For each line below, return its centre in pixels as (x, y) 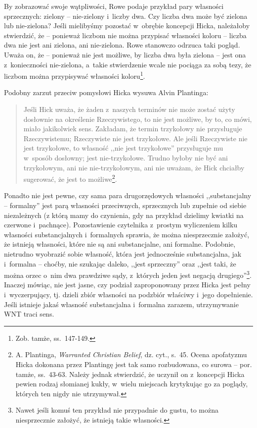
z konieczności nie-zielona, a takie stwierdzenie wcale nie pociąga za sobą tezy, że (128, 64)
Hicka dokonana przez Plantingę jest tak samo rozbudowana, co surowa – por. (134, 364)
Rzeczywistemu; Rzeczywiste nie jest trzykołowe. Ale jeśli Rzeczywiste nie (135, 138)
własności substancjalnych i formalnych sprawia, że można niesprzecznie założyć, (127, 234)
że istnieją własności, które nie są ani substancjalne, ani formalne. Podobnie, (120, 244)
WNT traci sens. (29, 314)
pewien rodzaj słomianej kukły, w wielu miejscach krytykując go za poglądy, (132, 384)
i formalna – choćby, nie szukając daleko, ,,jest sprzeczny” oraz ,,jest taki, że (120, 263)
